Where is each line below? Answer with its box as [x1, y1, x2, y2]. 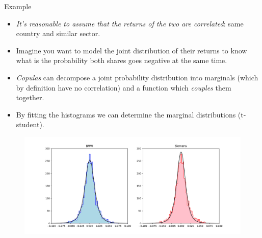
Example [4, 1, 32, 11]
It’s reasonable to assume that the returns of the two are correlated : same [16, 18, 244, 28]
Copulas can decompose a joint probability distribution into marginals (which [16, 72, 258, 82]
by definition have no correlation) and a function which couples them [16, 82, 231, 93]
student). [16, 119, 44, 130]
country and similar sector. [16, 28, 100, 39]
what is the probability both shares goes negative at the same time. [16, 55, 227, 66]
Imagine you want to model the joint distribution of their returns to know [16, 45, 247, 55]
